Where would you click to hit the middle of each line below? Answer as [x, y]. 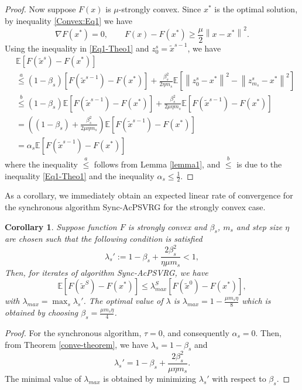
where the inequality [41, 164]
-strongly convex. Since [160, 9]
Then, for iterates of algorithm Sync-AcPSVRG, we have [107, 272]
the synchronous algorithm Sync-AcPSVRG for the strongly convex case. [135, 206]
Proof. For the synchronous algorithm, [73, 332]
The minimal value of [43, 379]
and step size [259, 226]
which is [256, 301]
